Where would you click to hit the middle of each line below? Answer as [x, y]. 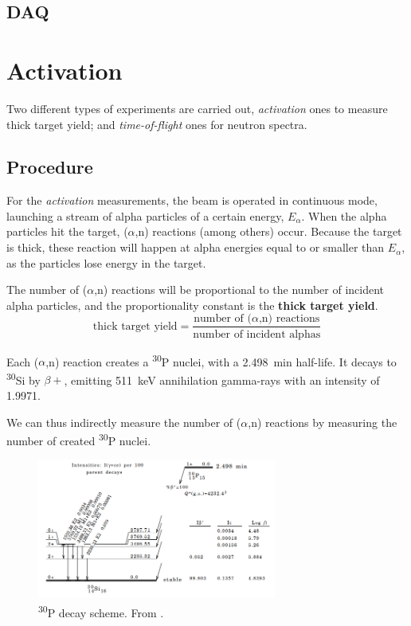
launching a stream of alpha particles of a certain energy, [145, 215]
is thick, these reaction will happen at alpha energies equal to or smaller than [196, 247]
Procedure [50, 167]
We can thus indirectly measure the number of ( [124, 422]
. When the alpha [344, 215]
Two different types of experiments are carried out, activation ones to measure [197, 108]
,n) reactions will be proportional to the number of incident [239, 290]
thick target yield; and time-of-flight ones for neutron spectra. [157, 124]
